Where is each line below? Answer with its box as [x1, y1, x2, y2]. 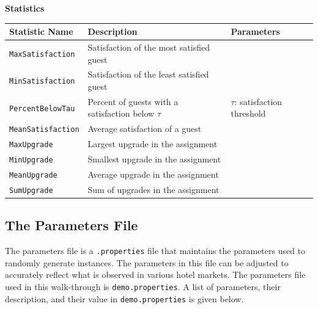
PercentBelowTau [9, 104, 75, 113]
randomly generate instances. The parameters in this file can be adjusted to [5, 256, 289, 269]
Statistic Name [9, 25, 73, 38]
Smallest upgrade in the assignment [87, 153, 221, 165]
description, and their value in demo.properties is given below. [5, 292, 244, 305]
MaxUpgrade [9, 140, 53, 150]
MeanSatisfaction [9, 125, 79, 134]
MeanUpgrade [9, 170, 57, 180]
